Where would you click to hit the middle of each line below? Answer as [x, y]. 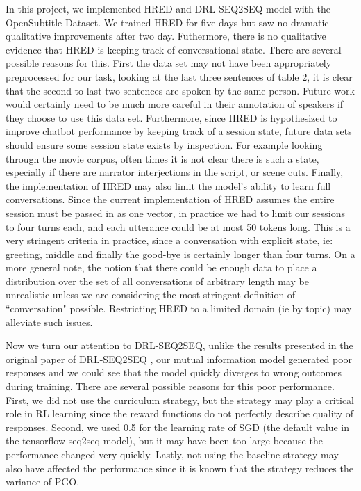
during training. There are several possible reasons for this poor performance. [170, 386]
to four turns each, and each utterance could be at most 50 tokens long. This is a [178, 226]
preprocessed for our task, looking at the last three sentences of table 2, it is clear [179, 76]
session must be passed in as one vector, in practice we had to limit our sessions [175, 212]
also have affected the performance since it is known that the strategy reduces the [179, 468]
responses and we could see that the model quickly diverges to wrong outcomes [174, 372]
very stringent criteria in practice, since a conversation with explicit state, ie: [169, 240]
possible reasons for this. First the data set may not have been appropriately [169, 63]
